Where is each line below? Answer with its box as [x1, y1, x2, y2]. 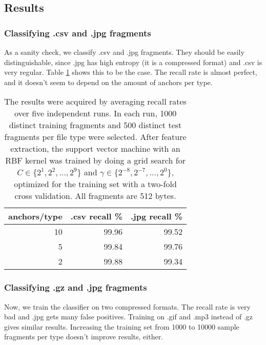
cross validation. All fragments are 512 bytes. [14, 190, 176, 202]
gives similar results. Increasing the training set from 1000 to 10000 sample [4, 321, 239, 332]
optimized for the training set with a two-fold [14, 178, 177, 190]
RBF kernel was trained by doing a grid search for [5, 154, 186, 167]
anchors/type [8, 210, 63, 222]
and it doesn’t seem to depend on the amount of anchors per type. [4, 76, 213, 87]
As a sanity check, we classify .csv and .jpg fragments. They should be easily [4, 47, 244, 57]
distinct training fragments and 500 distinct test [9, 119, 182, 131]
